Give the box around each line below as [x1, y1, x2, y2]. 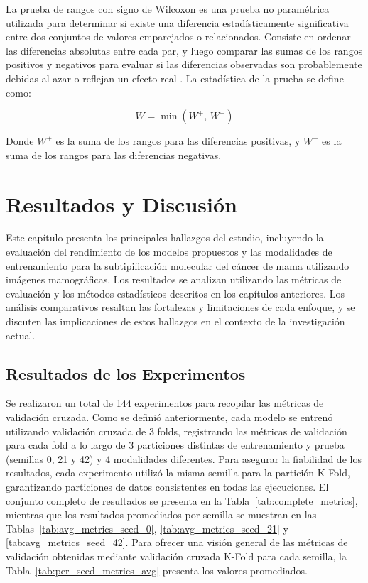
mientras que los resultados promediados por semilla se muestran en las [6, 507, 317, 522]
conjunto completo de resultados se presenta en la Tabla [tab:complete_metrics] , [6, 493, 358, 508]
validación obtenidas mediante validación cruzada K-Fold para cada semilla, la [6, 548, 347, 563]
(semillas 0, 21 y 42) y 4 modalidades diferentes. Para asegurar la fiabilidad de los [6, 451, 362, 466]
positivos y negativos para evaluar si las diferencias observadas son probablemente [6, 57, 362, 72]
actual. [6, 327, 36, 342]
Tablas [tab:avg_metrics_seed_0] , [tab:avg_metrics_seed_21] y [6, 521, 288, 535]
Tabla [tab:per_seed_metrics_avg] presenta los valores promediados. [6, 562, 308, 577]
